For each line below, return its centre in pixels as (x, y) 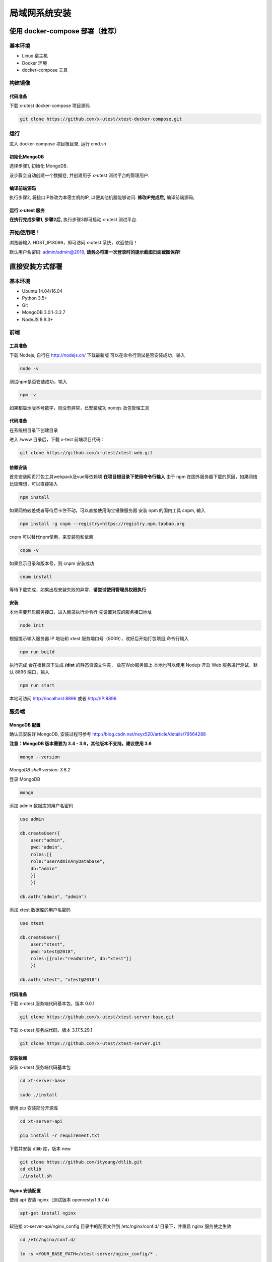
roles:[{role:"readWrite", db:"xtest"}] (81, 959)
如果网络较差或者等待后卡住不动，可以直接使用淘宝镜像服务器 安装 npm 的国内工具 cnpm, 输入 (107, 510)
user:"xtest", (48, 944)
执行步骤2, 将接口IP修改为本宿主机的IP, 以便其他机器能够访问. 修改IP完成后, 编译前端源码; (102, 197)
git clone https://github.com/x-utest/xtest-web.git (86, 453)
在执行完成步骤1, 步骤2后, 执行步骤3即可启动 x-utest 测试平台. (74, 220)
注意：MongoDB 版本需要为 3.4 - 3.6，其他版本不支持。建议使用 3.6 (81, 743)
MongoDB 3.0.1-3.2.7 (44, 312)
